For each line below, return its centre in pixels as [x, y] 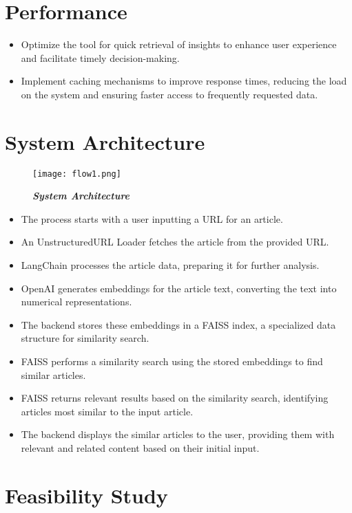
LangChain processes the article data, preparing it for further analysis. [170, 265]
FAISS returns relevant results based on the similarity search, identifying [175, 398]
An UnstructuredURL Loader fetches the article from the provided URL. [175, 242]
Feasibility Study [86, 495]
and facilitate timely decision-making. [100, 57]
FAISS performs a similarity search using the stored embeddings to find [172, 361]
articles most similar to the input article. [107, 411]
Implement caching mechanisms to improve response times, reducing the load [184, 81]
